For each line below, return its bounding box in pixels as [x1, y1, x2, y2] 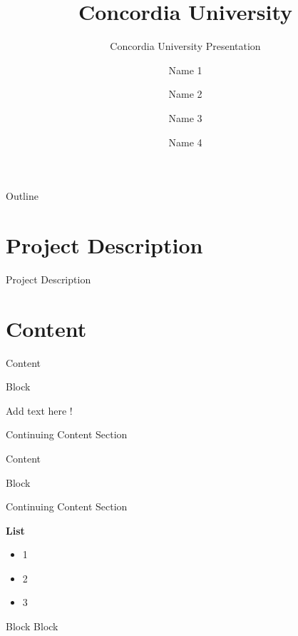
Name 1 [168, 62, 202, 77]
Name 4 [168, 134, 202, 149]
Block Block [6, 619, 58, 634]
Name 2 [168, 86, 202, 101]
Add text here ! [6, 403, 73, 418]
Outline [6, 188, 38, 203]
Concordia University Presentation [110, 39, 261, 54]
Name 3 [168, 110, 202, 125]
